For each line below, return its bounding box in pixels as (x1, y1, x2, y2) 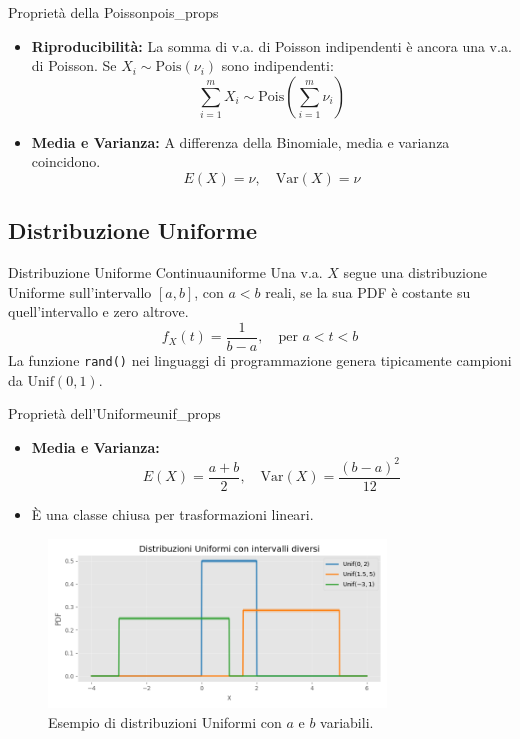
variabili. (320, 711, 374, 732)
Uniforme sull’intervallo (8, 281, 152, 302)
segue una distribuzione (343, 262, 487, 283)
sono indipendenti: (221, 55, 334, 76)
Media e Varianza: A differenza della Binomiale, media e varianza (31, 131, 450, 152)
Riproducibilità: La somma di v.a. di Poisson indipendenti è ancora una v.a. (31, 35, 512, 56)
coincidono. (31, 151, 101, 172)
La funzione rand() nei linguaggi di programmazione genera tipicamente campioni (8, 350, 512, 371)
